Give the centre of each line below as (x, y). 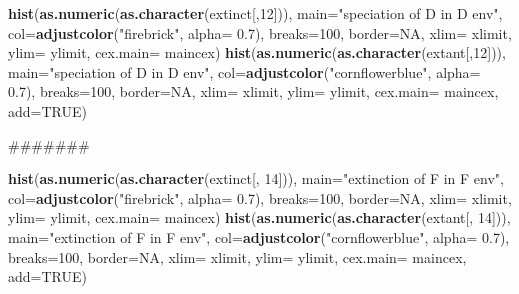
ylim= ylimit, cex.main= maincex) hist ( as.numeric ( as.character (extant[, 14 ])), (259, 217)
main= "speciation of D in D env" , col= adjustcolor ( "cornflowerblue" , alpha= (244, 71)
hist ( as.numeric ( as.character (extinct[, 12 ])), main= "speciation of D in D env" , (255, 13)
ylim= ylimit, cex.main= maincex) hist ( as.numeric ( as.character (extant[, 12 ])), (257, 52)
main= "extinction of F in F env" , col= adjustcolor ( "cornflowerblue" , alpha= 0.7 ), (259, 236)
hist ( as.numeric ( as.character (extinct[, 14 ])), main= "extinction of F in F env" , (256, 178)
